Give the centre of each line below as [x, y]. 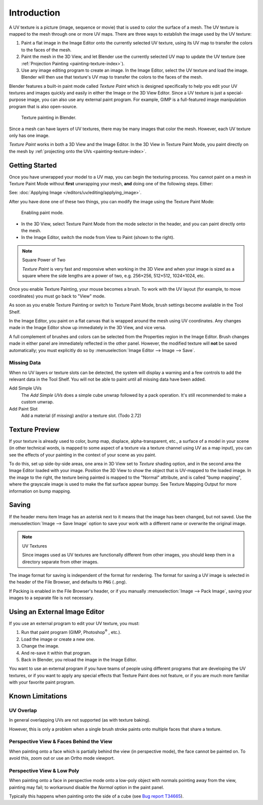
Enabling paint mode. [42, 213]
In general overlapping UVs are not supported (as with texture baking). [80, 720]
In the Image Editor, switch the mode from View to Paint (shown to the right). [98, 237]
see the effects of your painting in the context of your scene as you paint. [83, 455]
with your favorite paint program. [42, 682]
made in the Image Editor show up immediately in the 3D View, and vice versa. [88, 328]
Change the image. [40, 646]
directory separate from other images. [60, 562]
